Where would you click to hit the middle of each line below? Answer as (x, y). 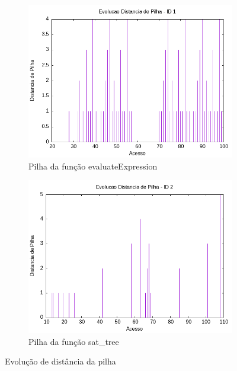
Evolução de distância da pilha (60, 361)
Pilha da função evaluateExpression (93, 166)
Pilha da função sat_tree (74, 341)
